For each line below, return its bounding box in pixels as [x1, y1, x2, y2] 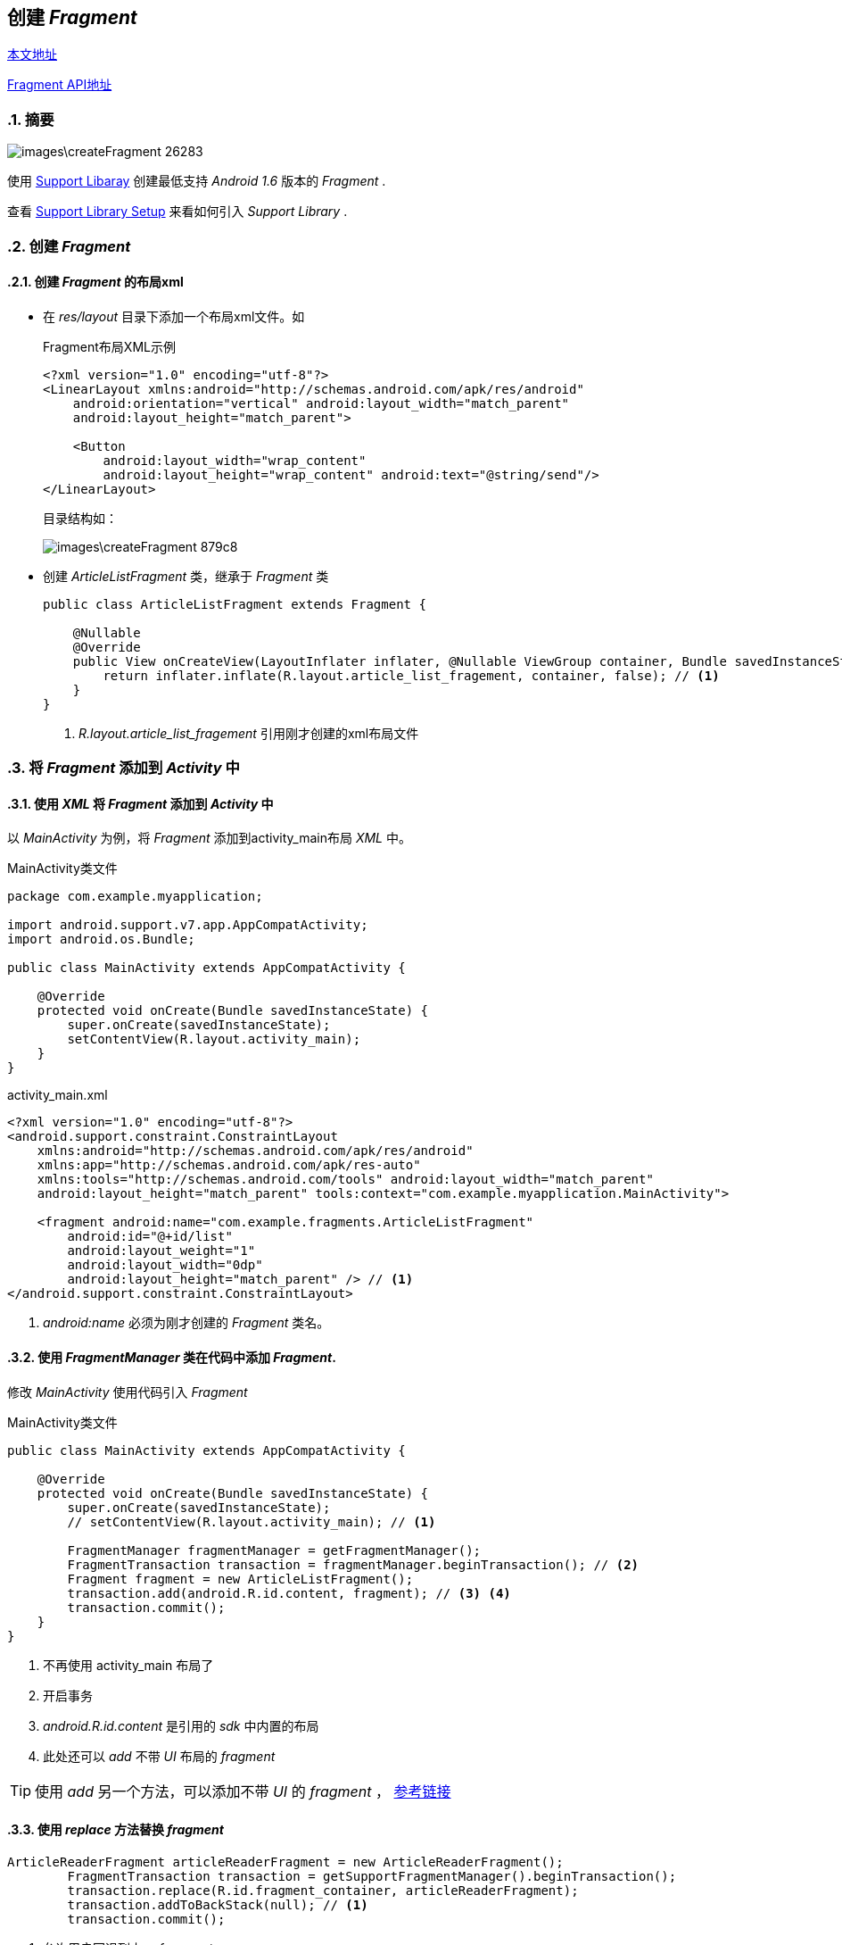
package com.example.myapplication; [7, 889, 263, 904]
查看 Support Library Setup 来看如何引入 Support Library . [7, 204, 348, 220]
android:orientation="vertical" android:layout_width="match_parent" [72, 395, 570, 411]
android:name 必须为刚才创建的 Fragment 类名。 [43, 1315, 330, 1331]
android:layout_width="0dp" [67, 1258, 263, 1273]
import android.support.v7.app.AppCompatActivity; [7, 918, 368, 933]
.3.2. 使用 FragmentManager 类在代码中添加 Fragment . [7, 1349, 336, 1365]
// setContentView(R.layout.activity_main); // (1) [67, 1514, 436, 1529]
